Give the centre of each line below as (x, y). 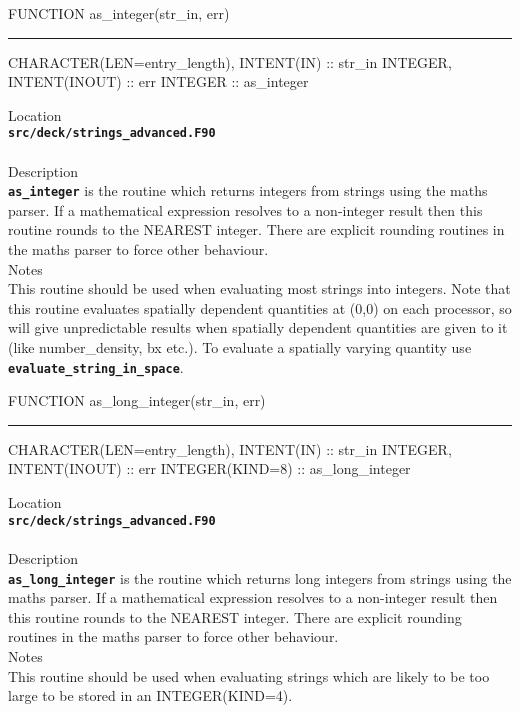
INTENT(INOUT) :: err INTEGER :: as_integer (158, 81)
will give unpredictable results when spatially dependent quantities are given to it (258, 327)
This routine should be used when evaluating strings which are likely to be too (249, 675)
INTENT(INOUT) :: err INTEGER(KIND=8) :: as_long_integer (209, 468)
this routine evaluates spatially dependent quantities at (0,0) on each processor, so (260, 307)
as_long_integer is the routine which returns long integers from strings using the (260, 577)
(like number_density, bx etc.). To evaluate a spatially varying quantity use (240, 347)
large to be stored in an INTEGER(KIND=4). (150, 695)
